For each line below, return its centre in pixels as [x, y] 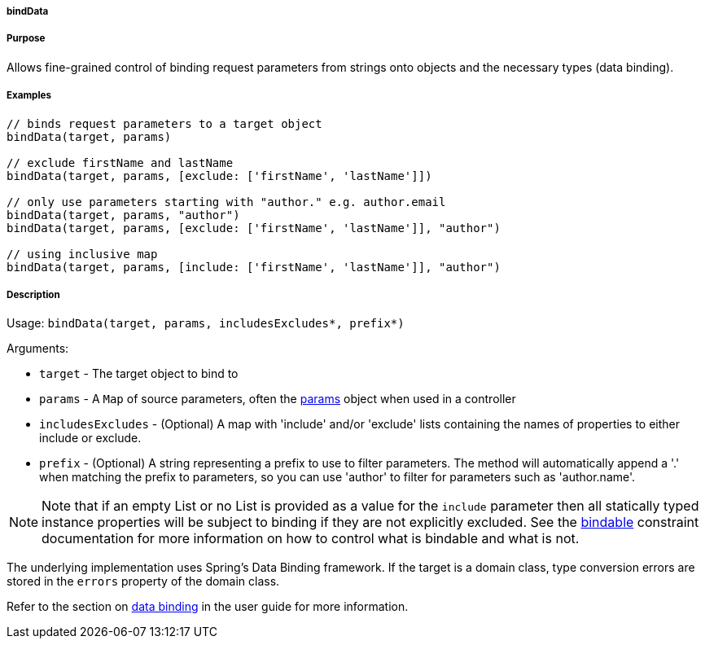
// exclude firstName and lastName [120, 162]
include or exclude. [90, 438]
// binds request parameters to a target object [164, 123]
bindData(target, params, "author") [123, 215]
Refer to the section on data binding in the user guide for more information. [208, 607]
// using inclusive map [82, 254]
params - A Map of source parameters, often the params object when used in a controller [278, 399]
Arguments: [38, 349]
